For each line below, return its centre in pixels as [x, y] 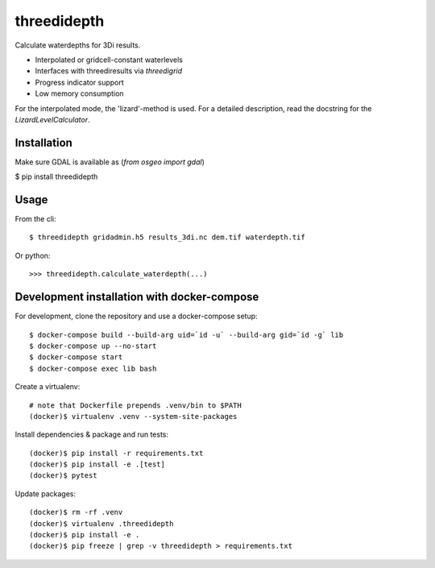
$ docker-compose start [76, 357]
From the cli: [35, 219]
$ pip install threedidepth [56, 176]
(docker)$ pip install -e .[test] [97, 464]
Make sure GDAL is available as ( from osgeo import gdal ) [110, 162]
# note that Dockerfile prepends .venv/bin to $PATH [135, 405]
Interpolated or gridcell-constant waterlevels [109, 60]
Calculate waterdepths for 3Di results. [78, 45]
